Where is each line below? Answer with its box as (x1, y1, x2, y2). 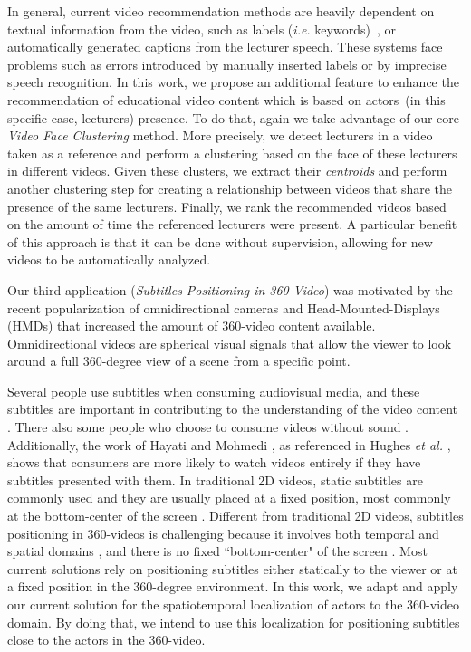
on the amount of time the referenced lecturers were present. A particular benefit (7, 215, 457, 234)
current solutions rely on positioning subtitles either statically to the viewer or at (7, 559, 457, 578)
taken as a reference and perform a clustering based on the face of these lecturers (7, 143, 457, 162)
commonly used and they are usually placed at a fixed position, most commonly (7, 488, 451, 507)
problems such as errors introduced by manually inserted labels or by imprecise (7, 54, 447, 73)
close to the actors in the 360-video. (7, 630, 206, 649)
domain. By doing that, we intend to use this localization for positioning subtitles (7, 612, 460, 631)
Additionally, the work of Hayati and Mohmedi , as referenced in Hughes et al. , (7, 435, 451, 454)
